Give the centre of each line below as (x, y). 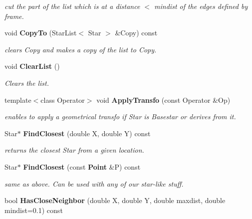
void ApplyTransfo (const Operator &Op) (163, 100)
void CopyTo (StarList (41, 33)
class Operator (63, 100)
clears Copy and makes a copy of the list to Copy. (81, 49)
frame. (14, 16)
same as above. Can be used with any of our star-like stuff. (94, 183)
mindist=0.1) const (34, 210)
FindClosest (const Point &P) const (82, 166)
